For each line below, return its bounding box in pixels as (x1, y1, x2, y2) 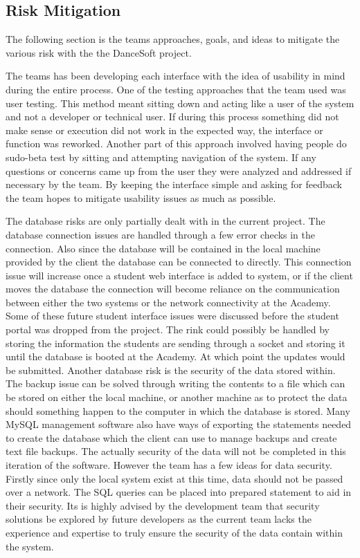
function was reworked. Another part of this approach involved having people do (6, 136, 347, 151)
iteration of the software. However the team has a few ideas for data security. (6, 458, 332, 472)
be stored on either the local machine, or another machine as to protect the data (6, 390, 348, 404)
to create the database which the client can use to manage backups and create (6, 430, 337, 445)
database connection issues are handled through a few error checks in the (6, 227, 316, 241)
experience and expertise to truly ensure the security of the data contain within (6, 525, 343, 539)
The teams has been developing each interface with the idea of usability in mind (6, 68, 345, 83)
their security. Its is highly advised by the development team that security (6, 498, 320, 512)
